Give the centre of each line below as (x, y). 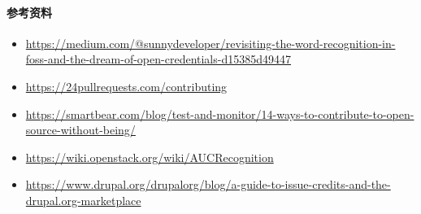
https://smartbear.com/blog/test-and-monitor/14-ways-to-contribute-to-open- (220, 114)
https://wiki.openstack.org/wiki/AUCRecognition (150, 157)
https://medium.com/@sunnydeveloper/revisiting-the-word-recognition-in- (210, 43)
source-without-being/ (80, 130)
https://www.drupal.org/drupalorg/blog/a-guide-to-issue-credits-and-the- (208, 184)
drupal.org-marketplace (83, 200)
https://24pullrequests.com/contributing (126, 86)
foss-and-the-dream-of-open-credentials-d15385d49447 (158, 59)
